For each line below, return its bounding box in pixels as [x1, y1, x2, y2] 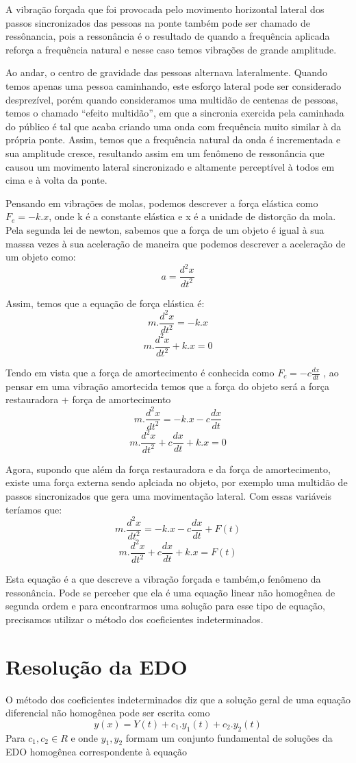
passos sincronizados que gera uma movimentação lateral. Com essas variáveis [5, 489, 331, 503]
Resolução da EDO [5, 652, 188, 680]
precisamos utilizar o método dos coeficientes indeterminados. [5, 611, 264, 626]
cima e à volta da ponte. [5, 173, 107, 187]
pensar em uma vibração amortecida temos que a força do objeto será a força [5, 378, 329, 393]
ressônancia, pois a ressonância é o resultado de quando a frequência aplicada [5, 29, 330, 43]
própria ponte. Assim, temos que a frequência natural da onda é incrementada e [5, 132, 341, 147]
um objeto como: [5, 250, 76, 264]
